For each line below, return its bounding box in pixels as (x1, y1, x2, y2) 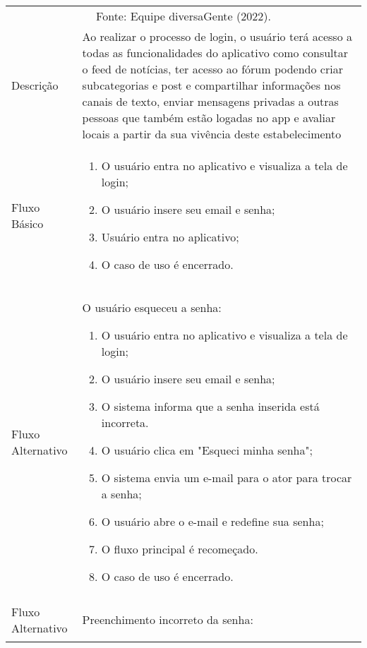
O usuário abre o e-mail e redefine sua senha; (101, 513, 324, 529)
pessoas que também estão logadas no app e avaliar (82, 109, 336, 126)
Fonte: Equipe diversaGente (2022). (96, 8, 271, 24)
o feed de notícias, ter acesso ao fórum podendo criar (82, 61, 343, 77)
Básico (11, 215, 44, 232)
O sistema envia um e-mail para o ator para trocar (101, 469, 352, 486)
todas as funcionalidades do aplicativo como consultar (82, 44, 349, 61)
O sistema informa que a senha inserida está (101, 398, 320, 414)
